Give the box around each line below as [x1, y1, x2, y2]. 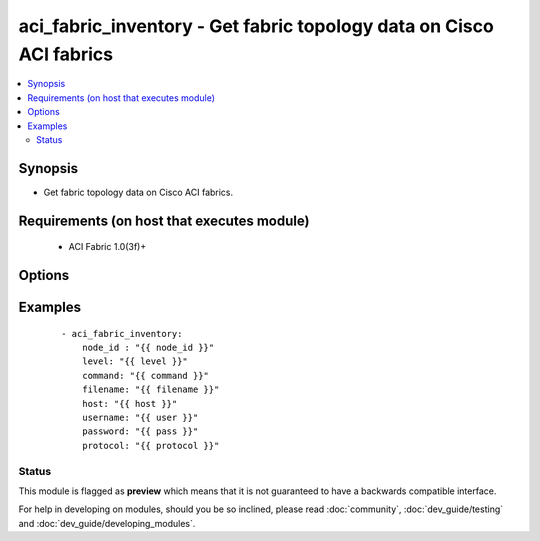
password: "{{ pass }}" [81, 426, 199, 437]
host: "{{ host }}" [81, 398, 178, 409]
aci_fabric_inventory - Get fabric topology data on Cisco [18, 15, 494, 37]
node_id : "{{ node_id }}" [81, 342, 215, 354]
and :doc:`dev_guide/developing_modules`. [18, 517, 196, 529]
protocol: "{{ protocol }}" [81, 440, 220, 451]
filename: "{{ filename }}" [81, 384, 220, 395]
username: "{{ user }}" [81, 411, 199, 423]
